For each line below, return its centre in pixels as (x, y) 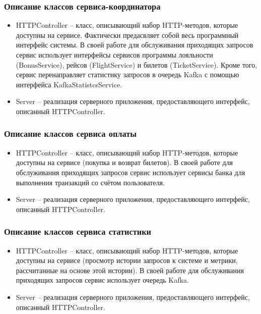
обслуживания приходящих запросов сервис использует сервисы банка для (130, 172)
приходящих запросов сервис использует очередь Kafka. (102, 280)
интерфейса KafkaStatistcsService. (69, 84)
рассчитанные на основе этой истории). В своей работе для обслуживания (130, 270)
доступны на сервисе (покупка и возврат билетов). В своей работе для (124, 162)
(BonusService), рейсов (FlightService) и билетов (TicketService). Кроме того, (137, 64)
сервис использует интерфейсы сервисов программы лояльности (114, 55)
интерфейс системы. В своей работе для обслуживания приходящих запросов (135, 45)
